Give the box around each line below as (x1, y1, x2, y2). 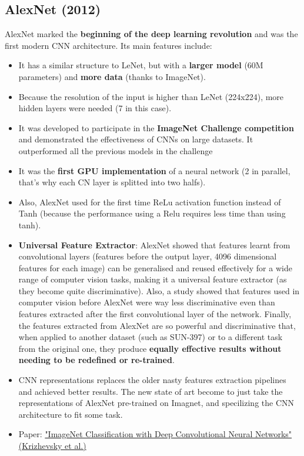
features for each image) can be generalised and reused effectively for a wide (18, 261, 292, 274)
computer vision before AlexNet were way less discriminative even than (18, 296, 275, 308)
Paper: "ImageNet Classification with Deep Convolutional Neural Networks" (18, 428, 292, 440)
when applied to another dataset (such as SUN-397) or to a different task (18, 331, 283, 343)
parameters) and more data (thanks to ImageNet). (18, 70, 206, 82)
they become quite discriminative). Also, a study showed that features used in (18, 284, 300, 297)
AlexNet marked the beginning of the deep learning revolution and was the (5, 28, 298, 40)
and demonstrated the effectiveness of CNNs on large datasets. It (18, 133, 253, 145)
